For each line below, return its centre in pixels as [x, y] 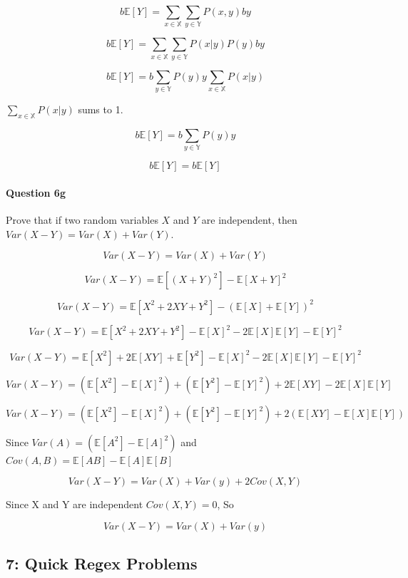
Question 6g [36, 192]
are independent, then [249, 219]
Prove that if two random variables [82, 219]
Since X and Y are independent [75, 504]
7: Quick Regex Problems [102, 563]
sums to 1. [101, 109]
